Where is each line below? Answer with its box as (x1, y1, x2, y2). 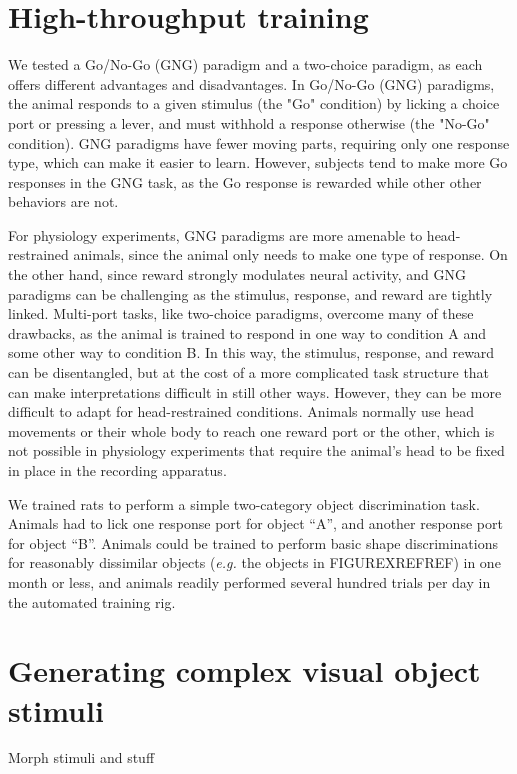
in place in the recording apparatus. (8, 460, 227, 480)
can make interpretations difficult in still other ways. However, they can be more (8, 381, 502, 402)
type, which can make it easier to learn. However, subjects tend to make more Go (8, 152, 508, 173)
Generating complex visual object (8, 650, 481, 691)
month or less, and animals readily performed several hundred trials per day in (8, 571, 491, 592)
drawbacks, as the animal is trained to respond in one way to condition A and (8, 322, 486, 343)
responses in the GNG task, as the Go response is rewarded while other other (8, 171, 482, 192)
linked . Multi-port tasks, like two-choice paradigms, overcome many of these (8, 303, 474, 324)
